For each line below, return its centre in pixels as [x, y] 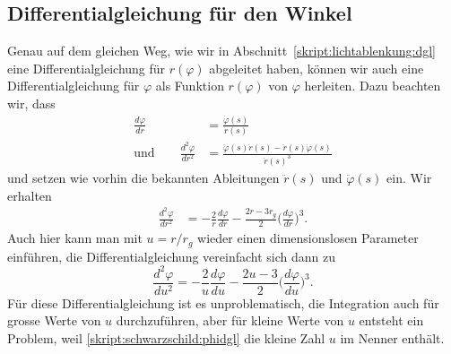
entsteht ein [391, 320]
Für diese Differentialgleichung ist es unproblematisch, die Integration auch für [223, 302]
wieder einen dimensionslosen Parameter [308, 238]
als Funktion [190, 86]
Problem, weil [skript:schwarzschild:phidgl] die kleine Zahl [166, 338]
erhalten [30, 195]
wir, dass [31, 103]
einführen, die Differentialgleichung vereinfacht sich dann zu [171, 256]
